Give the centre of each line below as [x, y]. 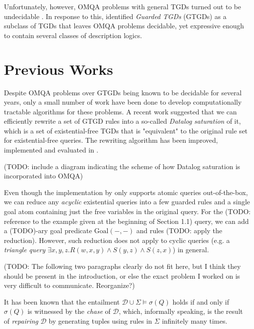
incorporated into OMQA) [44, 176]
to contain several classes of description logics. [73, 35]
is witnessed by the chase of [69, 311]
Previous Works [59, 69]
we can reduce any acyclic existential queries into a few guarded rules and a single [127, 202]
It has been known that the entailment [62, 301]
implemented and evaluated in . [51, 150]
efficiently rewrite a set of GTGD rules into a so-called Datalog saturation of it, [123, 121]
